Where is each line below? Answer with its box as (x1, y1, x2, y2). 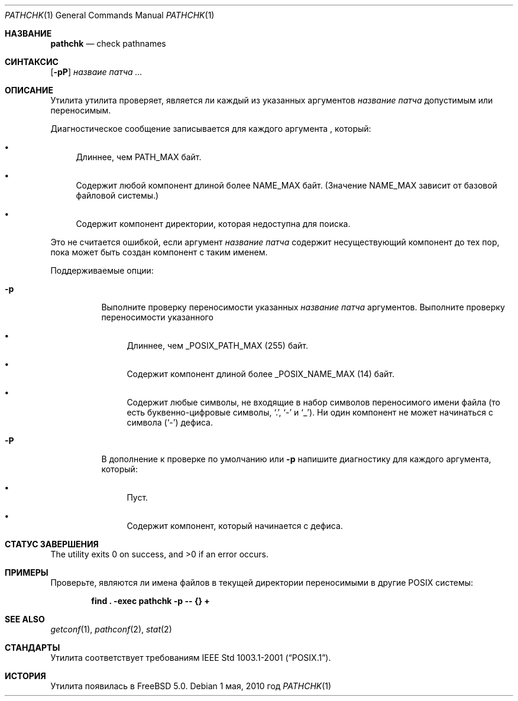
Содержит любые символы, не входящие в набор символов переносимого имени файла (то (127, 397, 501, 407)
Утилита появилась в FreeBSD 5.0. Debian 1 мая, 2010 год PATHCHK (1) (50, 681, 332, 691)
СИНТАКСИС (5, 57, 59, 67)
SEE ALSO (5, 614, 45, 624)
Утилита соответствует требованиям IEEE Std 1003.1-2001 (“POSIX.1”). (50, 653, 331, 663)
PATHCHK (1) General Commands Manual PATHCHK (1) (5, 10, 215, 20)
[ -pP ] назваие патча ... (50, 67, 143, 77)
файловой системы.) (76, 190, 159, 200)
